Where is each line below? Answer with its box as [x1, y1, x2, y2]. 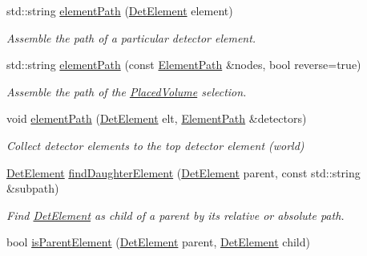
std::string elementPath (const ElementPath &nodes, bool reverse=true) [6, 56, 361, 73]
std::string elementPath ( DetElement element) [6, 2, 233, 18]
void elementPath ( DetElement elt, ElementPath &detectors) [6, 110, 307, 127]
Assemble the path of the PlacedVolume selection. [6, 83, 247, 100]
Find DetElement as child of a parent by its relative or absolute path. [6, 206, 345, 223]
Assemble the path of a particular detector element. [6, 29, 256, 46]
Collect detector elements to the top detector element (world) [6, 136, 304, 153]
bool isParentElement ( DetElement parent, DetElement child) [6, 234, 310, 250]
